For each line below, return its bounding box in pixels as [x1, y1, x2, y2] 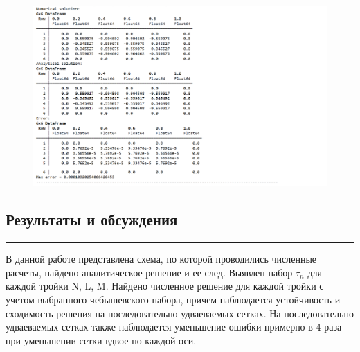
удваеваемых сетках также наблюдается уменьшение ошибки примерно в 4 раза [6, 319, 342, 334]
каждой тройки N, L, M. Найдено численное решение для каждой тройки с [6, 279, 324, 293]
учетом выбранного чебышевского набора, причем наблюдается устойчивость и [6, 292, 341, 307]
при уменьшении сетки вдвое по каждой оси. [6, 333, 197, 347]
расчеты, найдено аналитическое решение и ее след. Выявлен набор [6, 265, 293, 279]
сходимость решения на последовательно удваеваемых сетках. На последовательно [6, 306, 354, 320]
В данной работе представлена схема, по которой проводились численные [6, 252, 317, 266]
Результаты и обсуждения [6, 209, 178, 230]
